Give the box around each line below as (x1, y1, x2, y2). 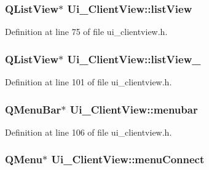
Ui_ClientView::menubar (69, 101, 198, 117)
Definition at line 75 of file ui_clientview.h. (5, 25, 168, 38)
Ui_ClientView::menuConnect (51, 152, 205, 167)
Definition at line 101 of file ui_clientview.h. (5, 75, 172, 88)
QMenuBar (5, 101, 61, 117)
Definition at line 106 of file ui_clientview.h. (5, 125, 172, 138)
